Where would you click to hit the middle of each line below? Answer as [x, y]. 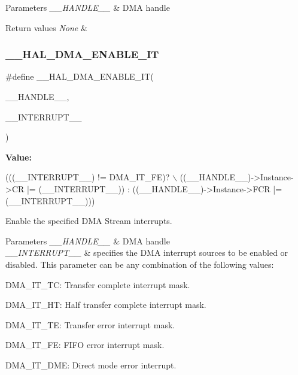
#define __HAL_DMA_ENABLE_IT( [80, 76]
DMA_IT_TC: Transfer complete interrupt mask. [98, 284]
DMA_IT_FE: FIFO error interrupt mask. [85, 345]
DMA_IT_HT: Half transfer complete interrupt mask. [106, 305]
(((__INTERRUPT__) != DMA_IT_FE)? [88, 177]
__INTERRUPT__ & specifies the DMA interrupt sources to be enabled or [147, 252]
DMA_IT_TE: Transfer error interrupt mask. [90, 324]
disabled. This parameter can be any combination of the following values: [140, 264]
